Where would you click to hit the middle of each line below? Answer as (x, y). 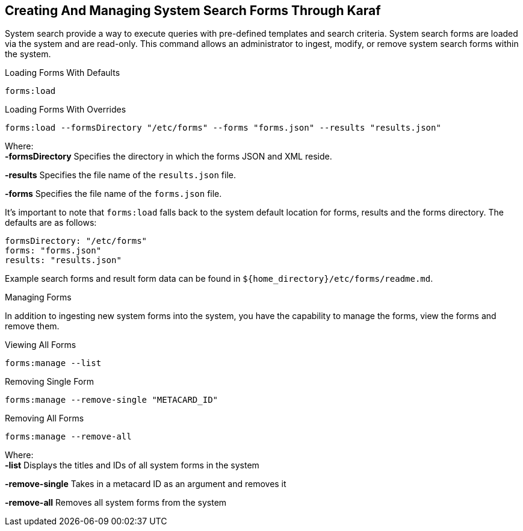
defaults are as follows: (51, 223)
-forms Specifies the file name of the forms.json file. (113, 194)
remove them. (32, 326)
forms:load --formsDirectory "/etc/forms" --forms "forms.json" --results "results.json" (223, 128)
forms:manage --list (53, 363)
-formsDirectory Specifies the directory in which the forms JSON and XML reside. (169, 157)
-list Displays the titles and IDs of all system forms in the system (132, 465)
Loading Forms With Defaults (63, 73)
